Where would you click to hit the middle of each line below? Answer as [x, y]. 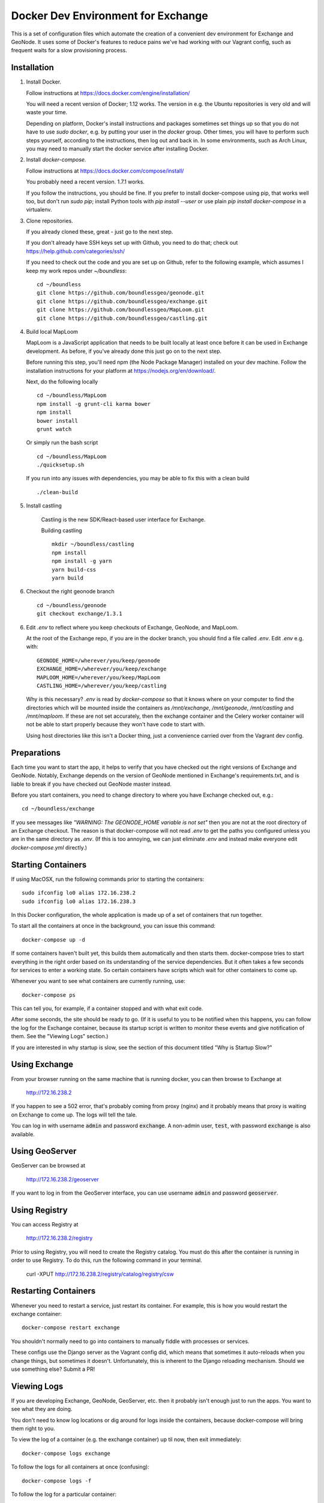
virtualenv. [39, 210]
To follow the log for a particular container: [64, 1494]
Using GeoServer [44, 1151]
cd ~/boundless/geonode [72, 605]
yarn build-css [74, 569]
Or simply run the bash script [62, 442]
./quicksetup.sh [61, 465]
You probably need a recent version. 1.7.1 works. [85, 182]
